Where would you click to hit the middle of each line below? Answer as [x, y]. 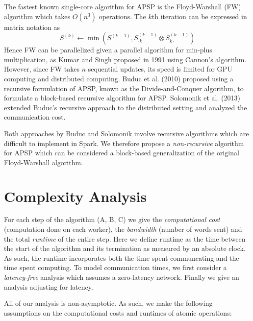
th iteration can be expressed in [199, 16]
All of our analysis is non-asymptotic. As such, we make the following [108, 303]
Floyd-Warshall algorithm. [43, 162]
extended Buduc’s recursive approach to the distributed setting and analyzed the [126, 107]
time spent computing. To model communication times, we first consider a [115, 267]
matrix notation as [32, 27]
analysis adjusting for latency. [49, 286]
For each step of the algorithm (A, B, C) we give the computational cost [112, 219]
